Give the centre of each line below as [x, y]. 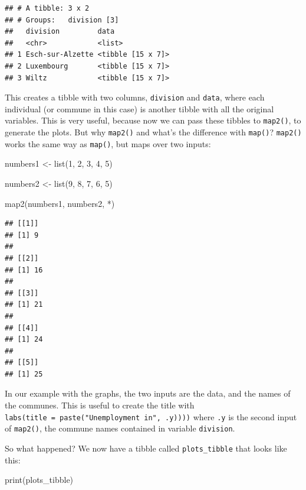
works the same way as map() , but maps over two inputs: [108, 143]
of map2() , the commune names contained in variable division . [120, 428]
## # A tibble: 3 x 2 [47, 8]
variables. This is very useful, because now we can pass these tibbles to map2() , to [153, 120]
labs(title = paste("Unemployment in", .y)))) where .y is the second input [151, 416]
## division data [60, 32]
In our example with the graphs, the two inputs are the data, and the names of [148, 393]
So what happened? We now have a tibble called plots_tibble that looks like [146, 448]
